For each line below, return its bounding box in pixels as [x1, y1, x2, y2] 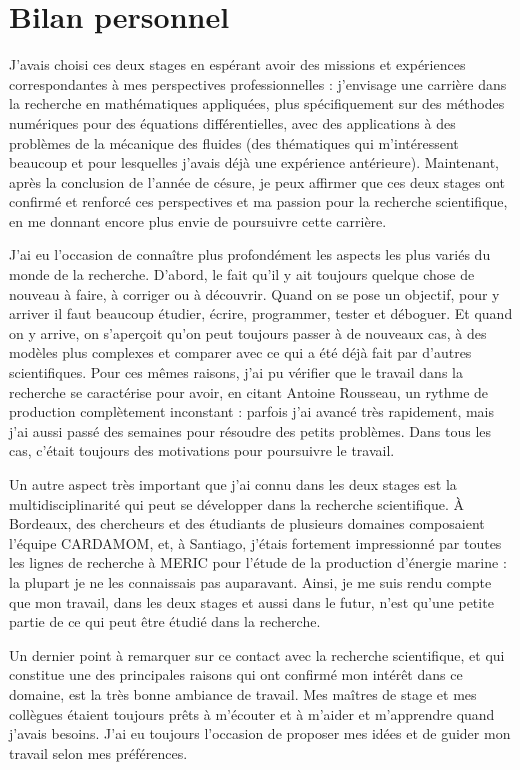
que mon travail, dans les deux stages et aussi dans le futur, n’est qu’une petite [9, 591, 494, 612]
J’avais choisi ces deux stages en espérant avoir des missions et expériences [9, 54, 466, 75]
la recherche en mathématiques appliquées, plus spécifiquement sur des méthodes [9, 93, 505, 114]
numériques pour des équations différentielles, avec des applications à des [9, 112, 456, 133]
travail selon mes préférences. [9, 742, 188, 763]
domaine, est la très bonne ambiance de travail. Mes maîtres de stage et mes [9, 683, 477, 704]
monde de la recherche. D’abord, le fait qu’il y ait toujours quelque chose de [9, 264, 475, 285]
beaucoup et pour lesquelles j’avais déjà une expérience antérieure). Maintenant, [9, 152, 500, 173]
